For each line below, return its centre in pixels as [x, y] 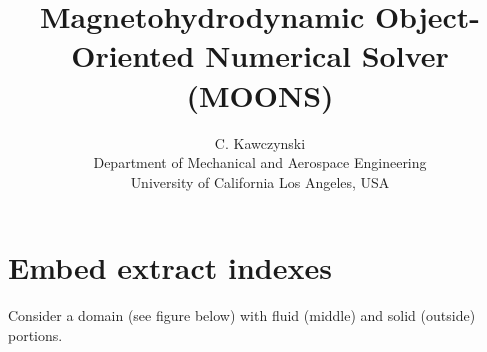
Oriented [133, 55]
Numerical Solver [327, 55]
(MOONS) [260, 94]
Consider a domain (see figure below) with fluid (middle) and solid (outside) [242, 315]
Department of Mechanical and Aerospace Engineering [260, 162]
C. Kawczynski [260, 142]
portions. [35, 334]
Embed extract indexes [170, 267]
